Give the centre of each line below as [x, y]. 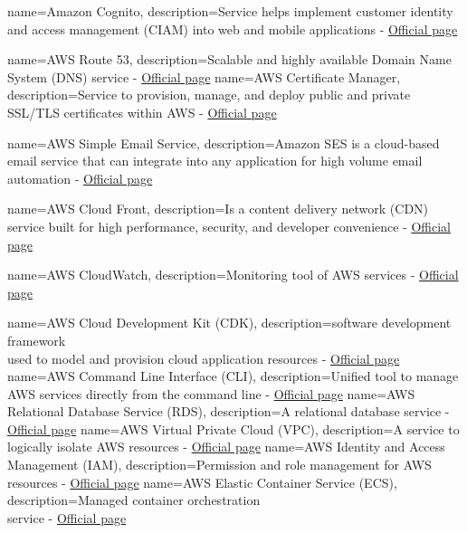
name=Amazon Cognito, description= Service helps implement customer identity [230, 11]
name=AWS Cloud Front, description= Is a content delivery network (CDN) [218, 209]
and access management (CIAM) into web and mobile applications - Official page [233, 29]
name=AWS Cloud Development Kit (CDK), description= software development [229, 323]
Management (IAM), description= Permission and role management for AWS [219, 465]
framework [37, 340]
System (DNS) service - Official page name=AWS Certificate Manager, [204, 76]
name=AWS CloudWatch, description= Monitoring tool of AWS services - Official [233, 275]
